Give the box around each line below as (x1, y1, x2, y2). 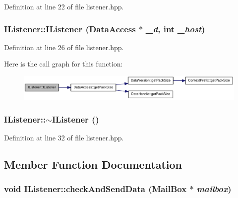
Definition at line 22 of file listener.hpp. (4, 1, 124, 11)
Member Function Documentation (4, 156, 182, 172)
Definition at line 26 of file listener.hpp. (4, 42, 124, 52)
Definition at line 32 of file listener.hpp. (4, 132, 124, 142)
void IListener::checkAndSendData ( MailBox (4, 183, 187, 195)
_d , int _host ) (146, 22, 205, 35)
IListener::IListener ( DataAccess (4, 22, 136, 35)
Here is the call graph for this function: (4, 59, 123, 69)
